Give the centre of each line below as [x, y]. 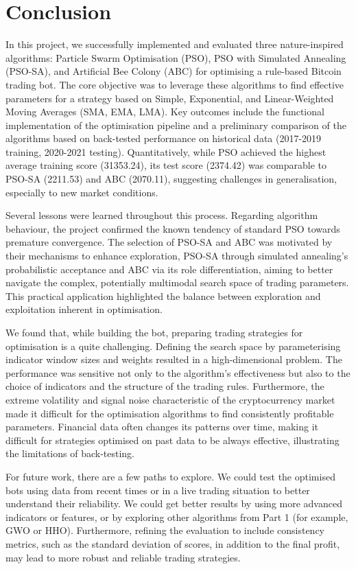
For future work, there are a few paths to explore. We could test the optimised [170, 476]
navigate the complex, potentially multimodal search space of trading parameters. [177, 282]
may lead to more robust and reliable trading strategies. [123, 557]
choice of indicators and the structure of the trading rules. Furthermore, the [165, 386]
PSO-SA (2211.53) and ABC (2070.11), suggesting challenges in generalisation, [171, 179]
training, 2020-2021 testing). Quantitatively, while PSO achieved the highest [166, 151]
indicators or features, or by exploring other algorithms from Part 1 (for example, [177, 516]
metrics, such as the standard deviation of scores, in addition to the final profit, [173, 543]
